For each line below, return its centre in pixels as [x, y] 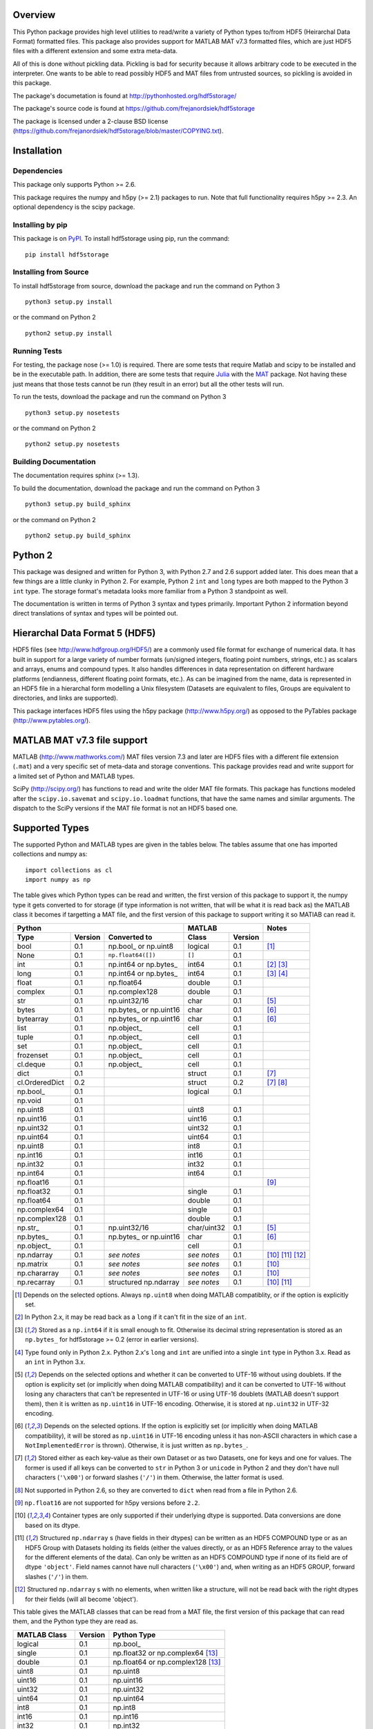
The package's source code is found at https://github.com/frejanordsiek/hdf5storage [134, 109]
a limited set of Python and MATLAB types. [74, 776]
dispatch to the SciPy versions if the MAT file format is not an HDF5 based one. [125, 808]
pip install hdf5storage [67, 255]
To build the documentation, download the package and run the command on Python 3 [136, 488]
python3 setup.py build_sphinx [78, 504]
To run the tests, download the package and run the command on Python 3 [119, 397]
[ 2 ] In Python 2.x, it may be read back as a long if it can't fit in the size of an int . [131, 1317]
